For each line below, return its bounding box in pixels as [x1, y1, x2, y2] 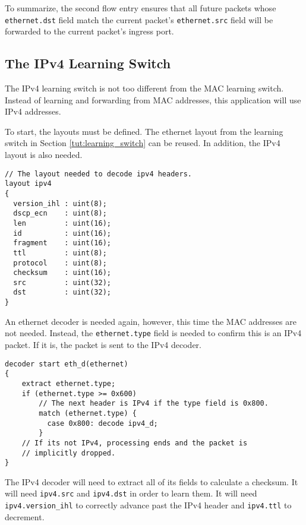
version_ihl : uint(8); [13, 199, 107, 208]
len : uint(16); [13, 219, 111, 227]
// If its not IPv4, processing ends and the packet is [21, 438, 248, 447]
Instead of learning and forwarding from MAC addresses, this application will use [5, 93, 301, 106]
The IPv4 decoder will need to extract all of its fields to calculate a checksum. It [5, 475, 298, 488]
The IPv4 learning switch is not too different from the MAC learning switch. [5, 82, 284, 94]
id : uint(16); [13, 229, 111, 238]
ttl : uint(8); [13, 248, 107, 257]
